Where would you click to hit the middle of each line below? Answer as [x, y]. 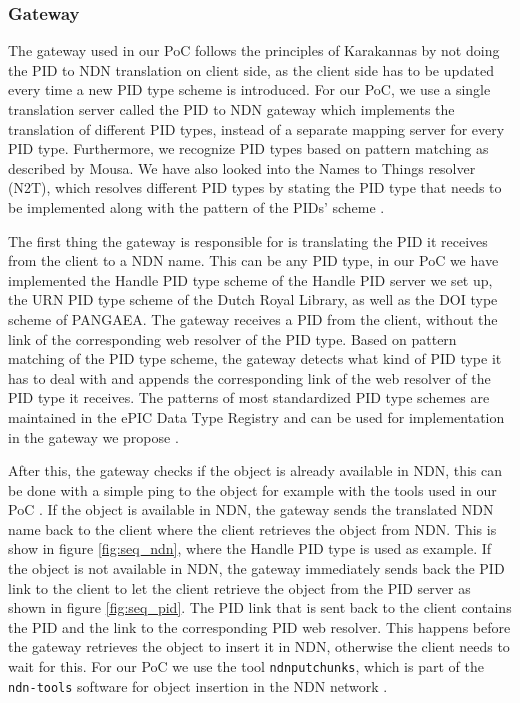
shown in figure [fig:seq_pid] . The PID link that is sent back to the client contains [260, 607]
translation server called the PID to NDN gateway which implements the [231, 109]
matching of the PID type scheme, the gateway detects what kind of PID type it [255, 358]
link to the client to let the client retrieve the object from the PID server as [239, 587]
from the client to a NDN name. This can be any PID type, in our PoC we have [253, 260]
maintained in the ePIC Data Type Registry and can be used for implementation [256, 416]
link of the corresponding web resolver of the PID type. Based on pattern [232, 338]
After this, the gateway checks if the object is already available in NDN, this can [255, 470]
